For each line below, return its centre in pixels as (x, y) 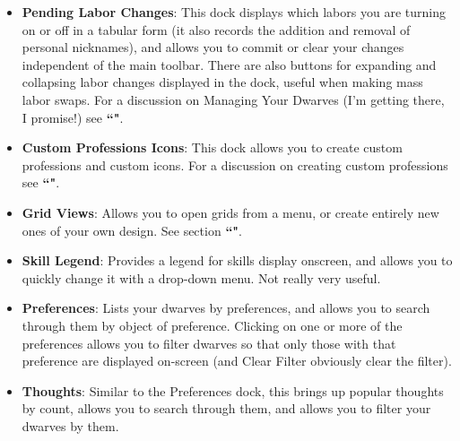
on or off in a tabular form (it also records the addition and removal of (216, 29)
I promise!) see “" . (73, 117)
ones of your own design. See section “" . (132, 230)
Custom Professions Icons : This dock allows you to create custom (212, 147)
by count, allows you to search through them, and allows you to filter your (226, 408)
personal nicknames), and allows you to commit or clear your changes (213, 47)
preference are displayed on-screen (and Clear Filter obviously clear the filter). (237, 361)
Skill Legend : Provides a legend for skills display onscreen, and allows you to (237, 260)
